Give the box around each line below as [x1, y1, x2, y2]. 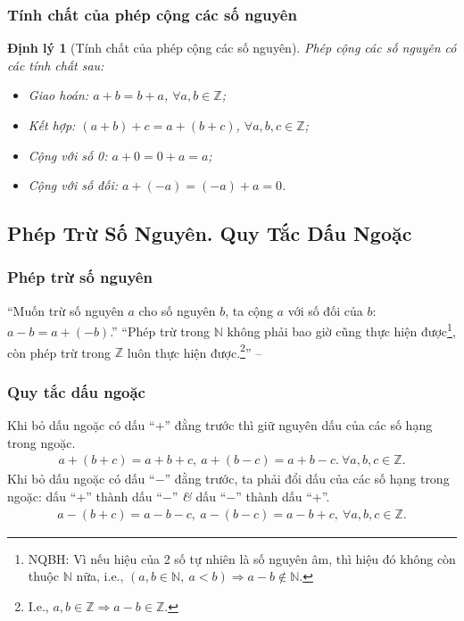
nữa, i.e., [76, 567, 124, 585]
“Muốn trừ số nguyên [7, 301, 124, 319]
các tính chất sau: [7, 55, 104, 74]
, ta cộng [225, 301, 273, 319]
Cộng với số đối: [28, 176, 118, 195]
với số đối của [287, 301, 363, 319]
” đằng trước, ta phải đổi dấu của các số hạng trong [164, 469, 450, 488]
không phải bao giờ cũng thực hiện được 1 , [227, 319, 456, 341]
